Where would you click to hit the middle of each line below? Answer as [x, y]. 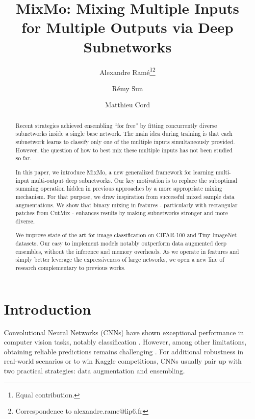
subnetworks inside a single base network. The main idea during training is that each [124, 134]
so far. [23, 158]
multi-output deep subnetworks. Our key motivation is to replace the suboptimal [134, 180]
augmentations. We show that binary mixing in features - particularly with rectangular [127, 205]
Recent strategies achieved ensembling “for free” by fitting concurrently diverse [116, 125]
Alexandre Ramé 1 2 [127, 71]
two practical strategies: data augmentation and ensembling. [94, 370]
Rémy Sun [127, 88]
